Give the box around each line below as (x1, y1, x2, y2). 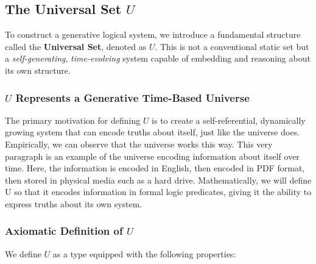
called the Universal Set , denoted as (5, 40, 147, 52)
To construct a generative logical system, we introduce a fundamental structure (5, 28, 301, 41)
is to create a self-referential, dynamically (152, 113, 306, 126)
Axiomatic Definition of (5, 223, 123, 238)
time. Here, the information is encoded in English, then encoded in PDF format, (5, 162, 305, 174)
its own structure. (5, 63, 71, 76)
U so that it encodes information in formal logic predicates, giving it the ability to (5, 185, 312, 198)
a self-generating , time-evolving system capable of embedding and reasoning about (5, 52, 311, 65)
